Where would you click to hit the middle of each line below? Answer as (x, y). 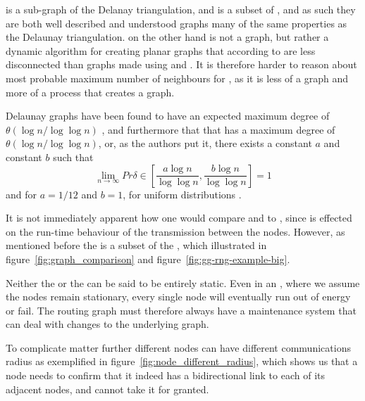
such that (73, 157)
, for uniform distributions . (182, 194)
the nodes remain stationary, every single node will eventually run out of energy (178, 297)
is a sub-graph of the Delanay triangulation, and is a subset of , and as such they (181, 9)
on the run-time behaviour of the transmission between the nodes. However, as (175, 231)
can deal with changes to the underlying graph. (107, 324)
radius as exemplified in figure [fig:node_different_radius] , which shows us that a (182, 361)
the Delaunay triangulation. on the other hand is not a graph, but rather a (167, 37)
